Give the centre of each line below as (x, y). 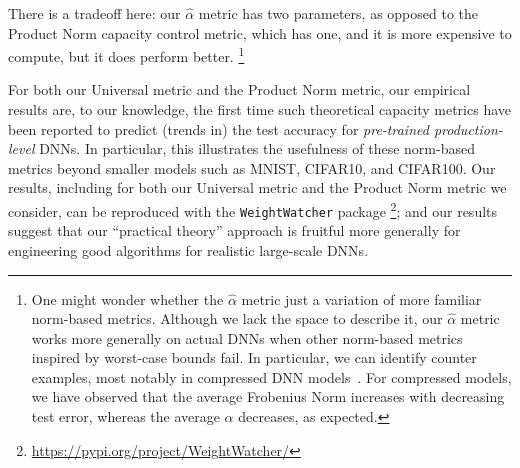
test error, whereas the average (125, 416)
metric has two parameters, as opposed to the (338, 13)
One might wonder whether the (127, 298)
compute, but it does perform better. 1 (126, 54)
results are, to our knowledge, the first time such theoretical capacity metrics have (260, 109)
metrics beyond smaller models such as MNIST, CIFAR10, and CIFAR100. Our (252, 167)
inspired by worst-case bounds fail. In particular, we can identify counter (254, 357)
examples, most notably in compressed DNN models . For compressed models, (271, 376)
